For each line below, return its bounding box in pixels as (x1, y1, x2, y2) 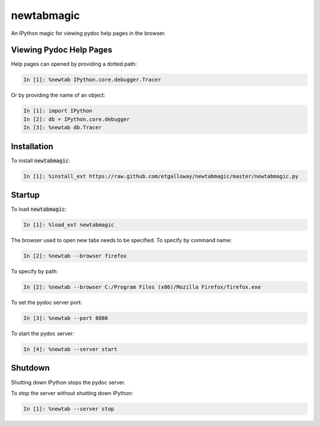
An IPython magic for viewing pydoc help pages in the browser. (11, 30, 166, 37)
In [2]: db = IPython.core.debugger (23, 116, 130, 123)
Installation (11, 141, 53, 151)
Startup (11, 190, 40, 200)
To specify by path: (11, 268, 59, 275)
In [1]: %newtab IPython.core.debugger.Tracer (23, 76, 161, 83)
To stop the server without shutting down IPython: (11, 389, 133, 396)
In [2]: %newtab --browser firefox (23, 252, 127, 260)
